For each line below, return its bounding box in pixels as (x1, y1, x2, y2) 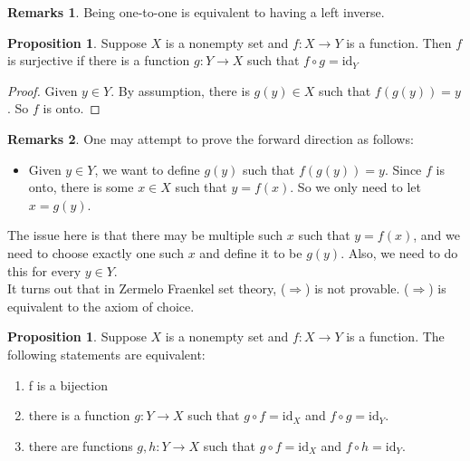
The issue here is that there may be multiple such (7, 226, 283, 245)
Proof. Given (7, 81, 78, 100)
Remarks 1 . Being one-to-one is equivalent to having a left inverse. (7, 3, 385, 21)
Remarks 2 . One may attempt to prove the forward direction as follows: (7, 129, 414, 148)
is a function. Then (346, 33, 452, 52)
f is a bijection (28, 375, 108, 394)
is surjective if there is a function (7, 51, 190, 70)
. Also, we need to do (341, 243, 458, 262)
